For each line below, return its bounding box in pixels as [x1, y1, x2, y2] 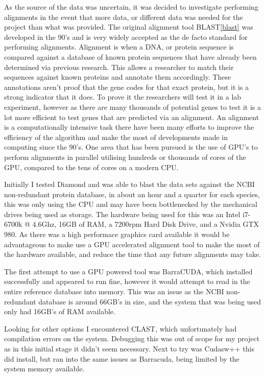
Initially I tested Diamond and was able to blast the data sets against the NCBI [4, 179, 255, 190]
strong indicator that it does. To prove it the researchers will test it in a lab [4, 91, 242, 102]
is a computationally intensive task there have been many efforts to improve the [4, 122, 254, 132]
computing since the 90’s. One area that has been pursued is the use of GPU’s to [4, 142, 258, 152]
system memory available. [4, 363, 85, 374]
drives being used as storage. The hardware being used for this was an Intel [4, 208, 240, 219]
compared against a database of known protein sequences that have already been [4, 51, 257, 62]
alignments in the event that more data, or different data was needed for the [4, 11, 243, 22]
